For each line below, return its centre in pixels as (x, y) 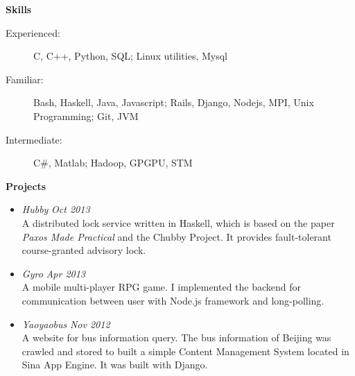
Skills (19, 9)
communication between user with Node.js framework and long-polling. (173, 300)
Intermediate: (34, 139)
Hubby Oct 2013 (56, 209)
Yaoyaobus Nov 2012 (66, 324)
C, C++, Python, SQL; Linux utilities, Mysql (131, 56)
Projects (26, 186)
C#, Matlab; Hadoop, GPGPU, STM (113, 163)
